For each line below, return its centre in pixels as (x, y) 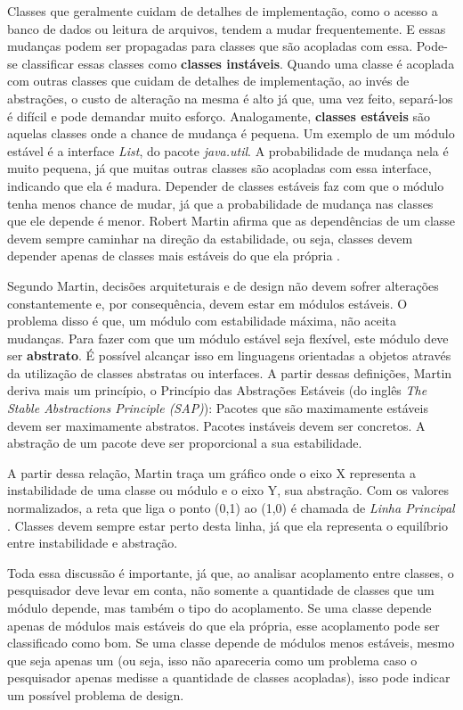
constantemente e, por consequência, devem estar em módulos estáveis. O (207, 303)
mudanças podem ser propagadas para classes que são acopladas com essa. (210, 46)
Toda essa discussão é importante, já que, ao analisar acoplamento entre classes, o (231, 572)
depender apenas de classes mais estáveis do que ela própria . (174, 256)
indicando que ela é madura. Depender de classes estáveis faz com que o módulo (226, 185)
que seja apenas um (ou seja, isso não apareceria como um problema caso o (212, 660)
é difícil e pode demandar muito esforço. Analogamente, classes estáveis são (219, 116)
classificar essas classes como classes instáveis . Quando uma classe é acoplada (238, 63)
